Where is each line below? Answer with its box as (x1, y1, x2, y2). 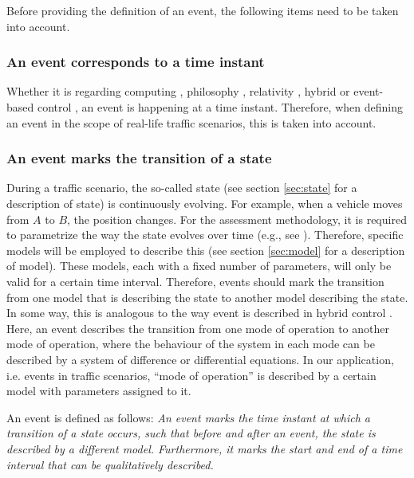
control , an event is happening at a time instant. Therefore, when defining (37, 99, 403, 115)
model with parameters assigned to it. (6, 382, 191, 399)
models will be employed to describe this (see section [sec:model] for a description (6, 241, 405, 258)
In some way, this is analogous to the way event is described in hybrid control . (6, 304, 392, 321)
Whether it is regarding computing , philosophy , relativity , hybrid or (6, 83, 350, 100)
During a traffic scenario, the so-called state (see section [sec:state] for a (6, 179, 357, 196)
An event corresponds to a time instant (6, 52, 265, 72)
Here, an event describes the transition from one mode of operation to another (6, 319, 389, 336)
